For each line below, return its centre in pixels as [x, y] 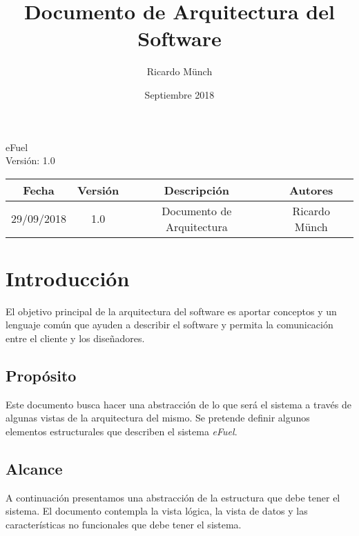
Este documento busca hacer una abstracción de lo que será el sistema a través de [178, 404]
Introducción [68, 278]
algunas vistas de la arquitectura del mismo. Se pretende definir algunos [158, 418]
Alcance [34, 468]
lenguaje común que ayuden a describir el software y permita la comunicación [169, 325]
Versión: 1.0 [30, 160]
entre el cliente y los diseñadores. [75, 338]
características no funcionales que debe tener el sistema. [124, 524]
